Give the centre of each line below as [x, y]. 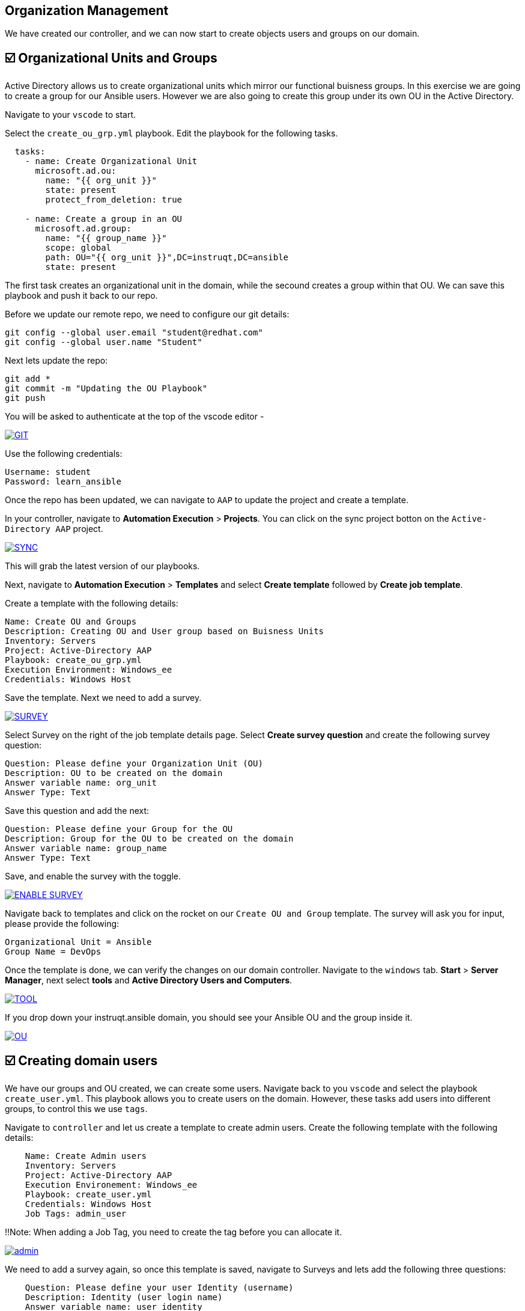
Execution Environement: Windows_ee [111, 1185]
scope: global [78, 248]
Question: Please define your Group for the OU [119, 829]
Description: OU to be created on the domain [114, 773]
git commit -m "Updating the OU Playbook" [106, 389]
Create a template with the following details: [92, 604]
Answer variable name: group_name [86, 848]
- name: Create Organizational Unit [111, 161]
